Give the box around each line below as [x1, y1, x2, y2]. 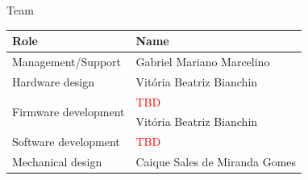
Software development [12, 133, 120, 150]
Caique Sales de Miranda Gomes [135, 153, 297, 170]
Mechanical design [12, 153, 102, 170]
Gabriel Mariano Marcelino [135, 52, 270, 69]
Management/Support [12, 52, 122, 69]
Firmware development [12, 103, 125, 120]
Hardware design [12, 73, 95, 90]
